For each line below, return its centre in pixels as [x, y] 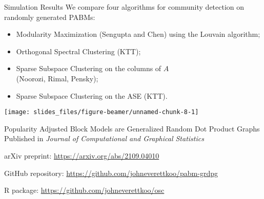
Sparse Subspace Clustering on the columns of [89, 68]
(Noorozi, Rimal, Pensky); [57, 78]
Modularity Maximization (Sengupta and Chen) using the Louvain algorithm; [138, 34]
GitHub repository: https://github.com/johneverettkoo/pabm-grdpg [111, 173]
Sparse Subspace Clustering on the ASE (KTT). [92, 95]
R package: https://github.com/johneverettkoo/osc [84, 190]
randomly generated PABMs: [50, 17]
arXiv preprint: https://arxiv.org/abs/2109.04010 [82, 156]
